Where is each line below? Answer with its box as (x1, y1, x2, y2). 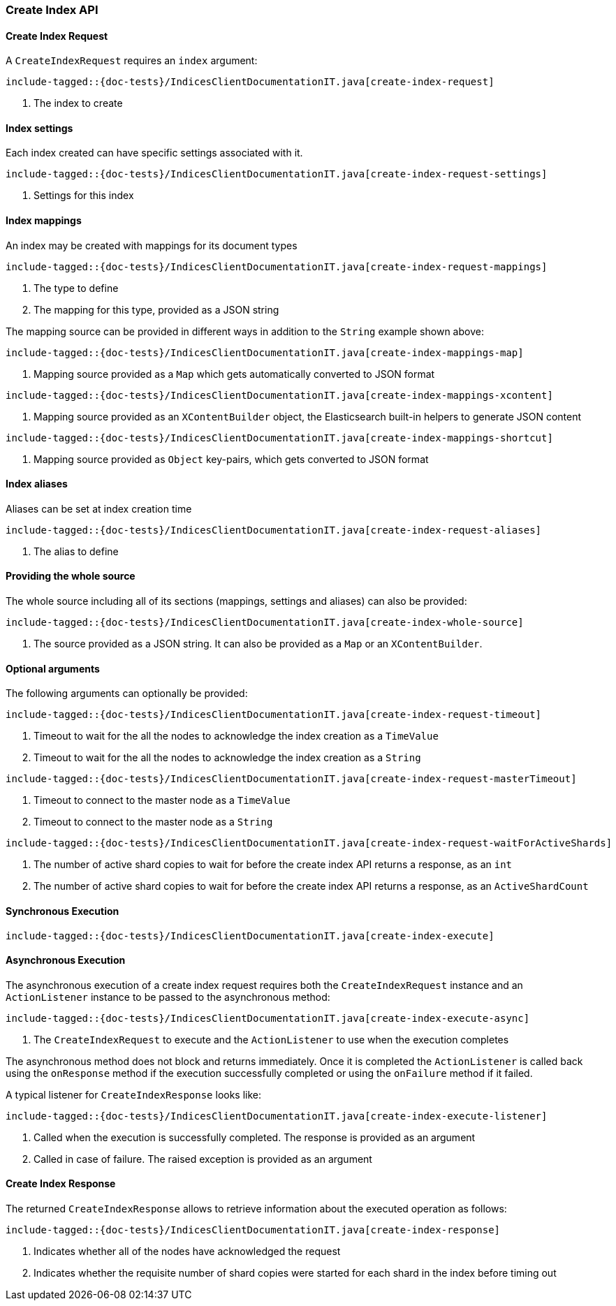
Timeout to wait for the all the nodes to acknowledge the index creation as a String (34, 751, 421, 764)
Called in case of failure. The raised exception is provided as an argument (34, 1152, 372, 1165)
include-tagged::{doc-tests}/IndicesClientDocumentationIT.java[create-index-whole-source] (6, 617, 524, 629)
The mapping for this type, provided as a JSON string (34, 303, 279, 316)
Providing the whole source (6, 570, 135, 582)
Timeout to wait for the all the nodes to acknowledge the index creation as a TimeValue (34, 730, 439, 742)
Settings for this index (34, 189, 134, 202)
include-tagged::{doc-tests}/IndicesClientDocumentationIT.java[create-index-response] (6, 1224, 501, 1235)
